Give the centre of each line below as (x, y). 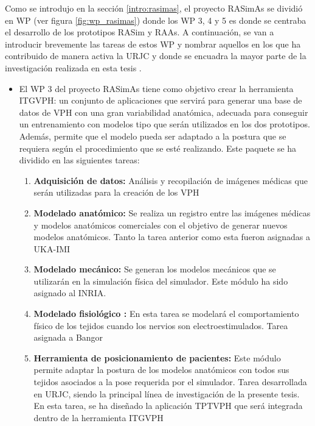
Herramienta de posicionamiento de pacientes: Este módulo (157, 357)
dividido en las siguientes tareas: (79, 160)
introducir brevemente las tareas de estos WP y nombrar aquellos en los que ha (153, 44)
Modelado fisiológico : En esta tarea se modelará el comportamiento (166, 314)
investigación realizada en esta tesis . (73, 67)
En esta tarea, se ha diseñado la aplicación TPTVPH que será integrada (168, 406)
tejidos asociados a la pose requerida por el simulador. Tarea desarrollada (170, 382)
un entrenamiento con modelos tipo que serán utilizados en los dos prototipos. (164, 124)
